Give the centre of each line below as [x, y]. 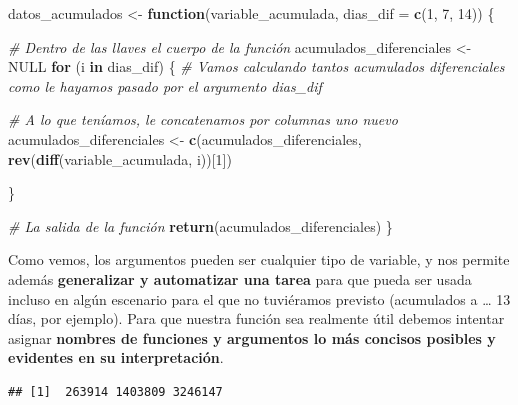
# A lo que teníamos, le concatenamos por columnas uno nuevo [203, 119]
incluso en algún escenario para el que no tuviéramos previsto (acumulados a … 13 [259, 298]
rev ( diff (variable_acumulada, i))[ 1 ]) [120, 158]
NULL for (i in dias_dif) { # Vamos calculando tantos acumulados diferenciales [256, 66]
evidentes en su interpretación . [116, 357]
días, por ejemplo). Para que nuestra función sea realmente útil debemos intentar [256, 318]
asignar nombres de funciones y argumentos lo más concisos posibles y [252, 337]
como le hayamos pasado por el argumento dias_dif [165, 85]
